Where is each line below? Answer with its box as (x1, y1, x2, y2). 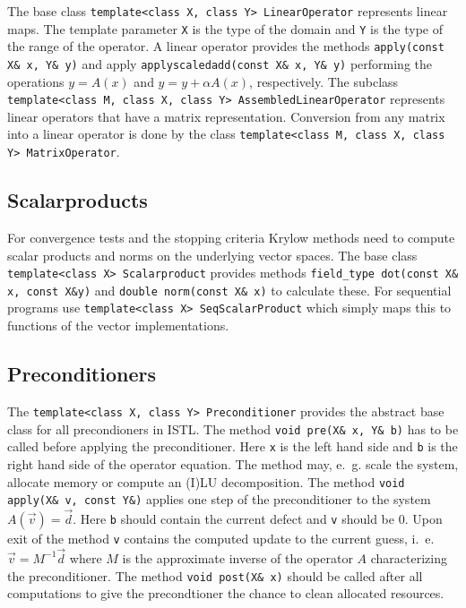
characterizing (370, 548, 447, 567)
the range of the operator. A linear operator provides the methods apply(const (7, 37, 444, 56)
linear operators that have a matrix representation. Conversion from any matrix (7, 107, 445, 125)
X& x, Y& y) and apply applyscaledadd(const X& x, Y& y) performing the (7, 54, 433, 73)
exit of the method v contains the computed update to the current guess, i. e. (7, 529, 435, 548)
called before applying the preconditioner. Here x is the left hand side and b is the (7, 437, 458, 456)
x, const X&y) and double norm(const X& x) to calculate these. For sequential (7, 280, 452, 299)
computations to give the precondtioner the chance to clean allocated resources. (7, 584, 444, 603)
